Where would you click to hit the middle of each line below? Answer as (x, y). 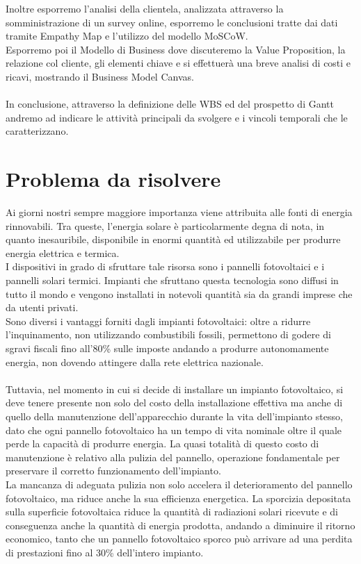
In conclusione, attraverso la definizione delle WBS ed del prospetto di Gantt (170, 104)
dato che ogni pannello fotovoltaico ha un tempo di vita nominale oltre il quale (174, 430)
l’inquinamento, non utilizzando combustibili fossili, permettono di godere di (168, 334)
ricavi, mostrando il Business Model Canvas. (100, 76)
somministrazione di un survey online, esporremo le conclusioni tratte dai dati (172, 22)
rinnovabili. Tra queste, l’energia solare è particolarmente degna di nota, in (165, 225)
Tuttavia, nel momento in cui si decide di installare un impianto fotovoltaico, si (175, 389)
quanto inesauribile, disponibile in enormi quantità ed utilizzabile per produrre (173, 239)
